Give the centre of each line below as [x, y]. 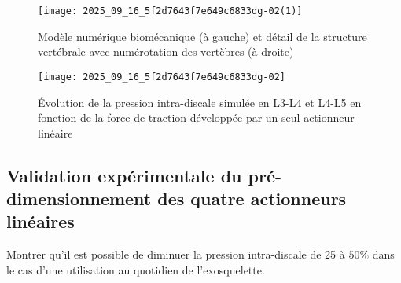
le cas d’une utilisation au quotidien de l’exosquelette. [136, 269]
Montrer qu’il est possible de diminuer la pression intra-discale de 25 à [176, 254]
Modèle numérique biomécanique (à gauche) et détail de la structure [202, 36]
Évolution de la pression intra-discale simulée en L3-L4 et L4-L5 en [200, 102]
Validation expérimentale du [124, 175]
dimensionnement [79, 198]
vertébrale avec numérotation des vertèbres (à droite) [166, 51]
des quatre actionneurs [252, 198]
